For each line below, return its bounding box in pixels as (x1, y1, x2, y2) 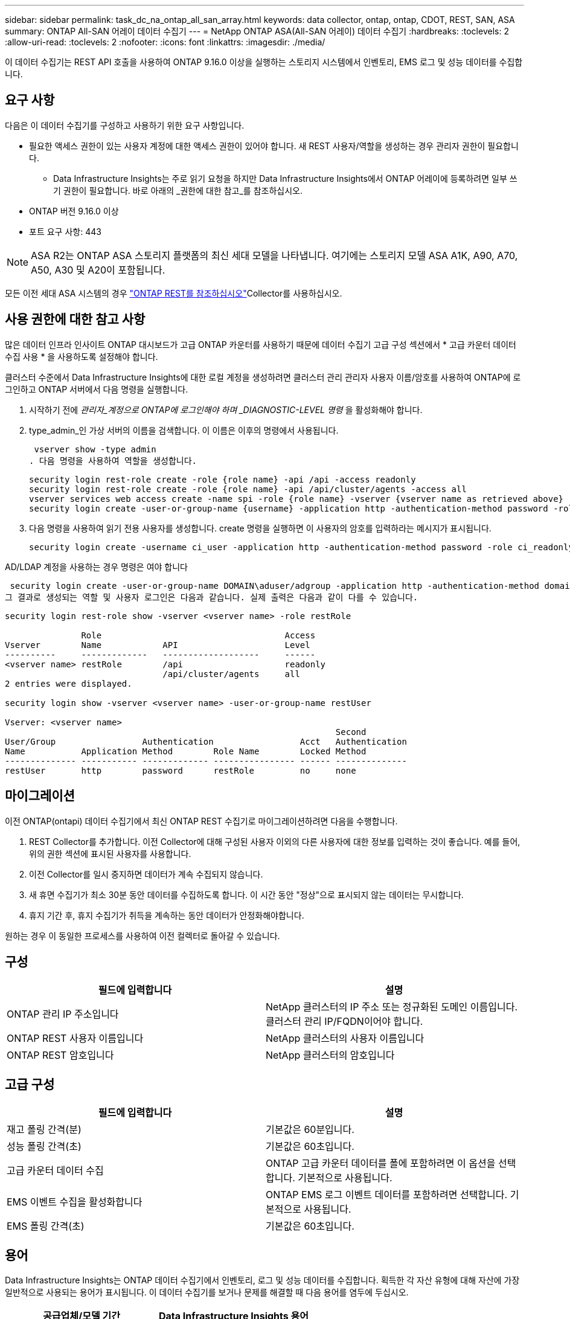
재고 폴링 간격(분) (7, 1123, 82, 1136)
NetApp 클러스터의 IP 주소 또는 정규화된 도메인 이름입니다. (266, 1001, 517, 1013)
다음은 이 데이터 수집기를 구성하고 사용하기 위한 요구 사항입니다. (5, 120, 245, 130)
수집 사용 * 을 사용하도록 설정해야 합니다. (5, 351, 158, 362)
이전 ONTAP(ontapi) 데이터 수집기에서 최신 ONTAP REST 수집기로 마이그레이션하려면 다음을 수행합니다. (5, 815, 398, 826)
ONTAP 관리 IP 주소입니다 (7, 1008, 119, 1021)
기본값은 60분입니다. (266, 1123, 354, 1136)
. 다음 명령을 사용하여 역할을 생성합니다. (29, 455, 197, 466)
